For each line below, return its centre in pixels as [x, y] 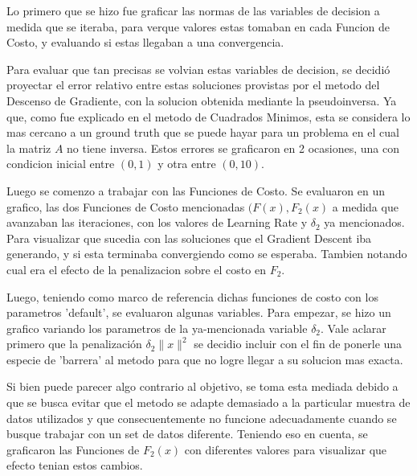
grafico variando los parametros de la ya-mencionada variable [157, 328]
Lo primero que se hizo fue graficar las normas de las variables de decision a [193, 10]
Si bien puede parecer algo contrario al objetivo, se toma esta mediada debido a [202, 386]
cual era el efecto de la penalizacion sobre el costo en [136, 269]
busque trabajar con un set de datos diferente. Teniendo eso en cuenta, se [187, 434]
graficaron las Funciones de [73, 449]
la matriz [29, 148]
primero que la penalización [74, 344]
